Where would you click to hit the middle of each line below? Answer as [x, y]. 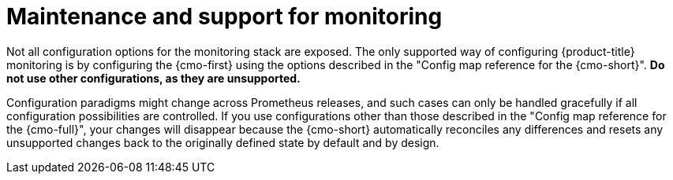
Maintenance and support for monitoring [224, 17]
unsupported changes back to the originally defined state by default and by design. [223, 142]
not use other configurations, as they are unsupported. [153, 78]
